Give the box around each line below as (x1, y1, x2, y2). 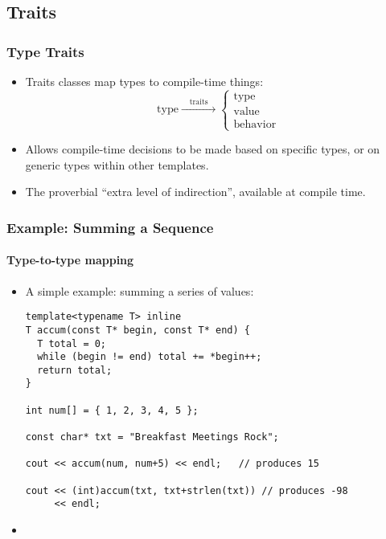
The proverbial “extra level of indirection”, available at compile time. (25, 183, 366, 200)
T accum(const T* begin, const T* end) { (25, 324, 250, 336)
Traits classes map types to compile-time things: (25, 73, 264, 89)
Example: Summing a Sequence (6, 217, 214, 237)
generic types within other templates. (25, 156, 209, 173)
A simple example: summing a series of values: (25, 282, 254, 299)
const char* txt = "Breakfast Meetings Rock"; (25, 431, 279, 443)
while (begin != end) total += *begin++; (37, 351, 262, 363)
